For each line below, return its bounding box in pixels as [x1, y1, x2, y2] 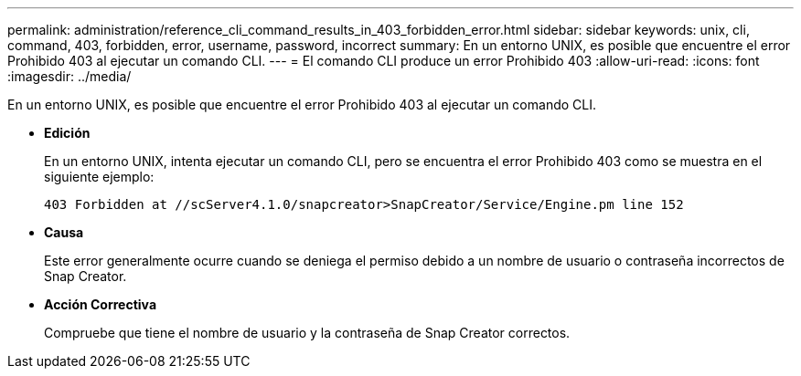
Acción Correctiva [44, 297, 157, 312]
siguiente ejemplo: [44, 169, 155, 184]
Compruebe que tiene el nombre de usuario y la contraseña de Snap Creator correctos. [44, 325, 571, 340]
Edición [44, 125, 91, 141]
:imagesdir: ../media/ [7, 68, 132, 84]
